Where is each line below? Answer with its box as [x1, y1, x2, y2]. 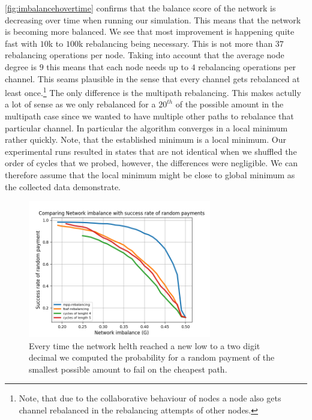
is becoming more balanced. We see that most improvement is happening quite [5, 25, 295, 38]
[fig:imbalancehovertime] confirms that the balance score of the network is [5, 2, 276, 14]
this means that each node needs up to [46, 60, 188, 73]
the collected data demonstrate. [5, 180, 121, 193]
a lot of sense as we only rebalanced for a [5, 98, 156, 110]
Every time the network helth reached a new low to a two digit [29, 339, 260, 352]
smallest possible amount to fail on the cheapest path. [29, 362, 227, 375]
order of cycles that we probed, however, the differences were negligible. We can [5, 157, 298, 169]
